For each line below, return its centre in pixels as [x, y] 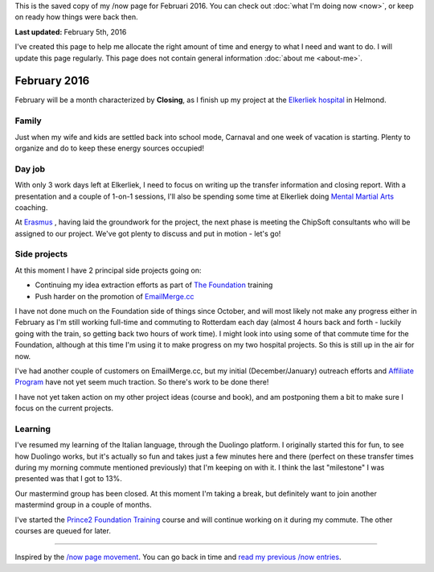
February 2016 [52, 81]
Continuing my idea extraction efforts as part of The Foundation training [154, 285]
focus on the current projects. [64, 408]
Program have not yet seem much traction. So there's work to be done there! [142, 382]
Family [28, 121]
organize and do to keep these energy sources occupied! [110, 148]
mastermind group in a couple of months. [83, 505]
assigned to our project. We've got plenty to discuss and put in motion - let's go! [148, 233]
